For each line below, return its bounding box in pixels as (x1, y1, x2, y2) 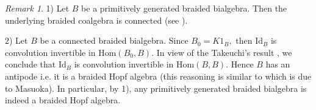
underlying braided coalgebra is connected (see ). (5, 13, 188, 26)
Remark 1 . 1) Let (5, 2, 70, 14)
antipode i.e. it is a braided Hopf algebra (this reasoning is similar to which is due (5, 69, 312, 82)
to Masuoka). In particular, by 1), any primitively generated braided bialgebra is (5, 81, 307, 94)
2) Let (5, 34, 28, 47)
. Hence (226, 58, 254, 70)
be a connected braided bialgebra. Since (40, 34, 189, 47)
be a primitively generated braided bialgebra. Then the (81, 2, 287, 14)
